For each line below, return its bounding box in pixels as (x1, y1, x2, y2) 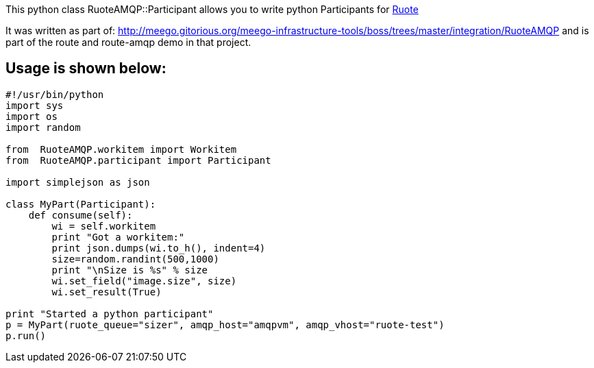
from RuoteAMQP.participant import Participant (5, 154, 271, 166)
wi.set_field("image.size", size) (51, 275, 237, 286)
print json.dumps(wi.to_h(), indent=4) (51, 242, 266, 254)
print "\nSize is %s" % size (51, 264, 208, 275)
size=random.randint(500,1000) (51, 253, 219, 265)
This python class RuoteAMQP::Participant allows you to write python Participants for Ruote (5, 3, 419, 15)
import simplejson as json (5, 176, 150, 188)
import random (5, 121, 81, 133)
